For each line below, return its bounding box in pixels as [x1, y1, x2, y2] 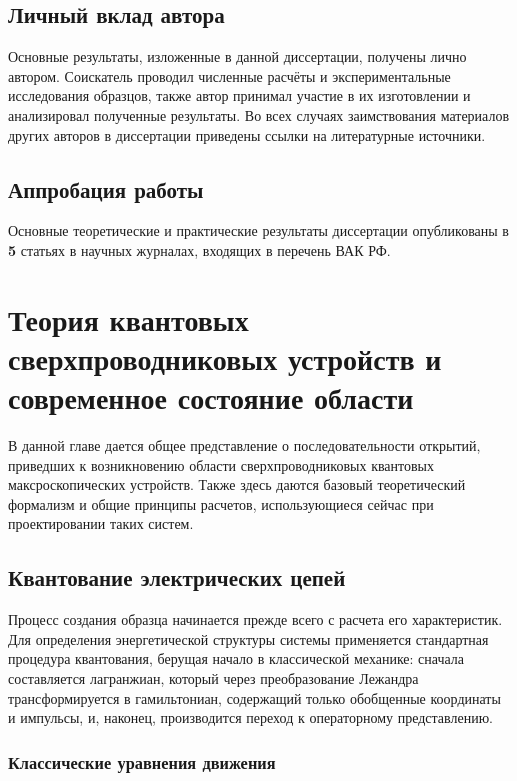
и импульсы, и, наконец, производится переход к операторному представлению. [8, 707, 493, 728]
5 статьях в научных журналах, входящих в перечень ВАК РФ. [8, 239, 391, 260]
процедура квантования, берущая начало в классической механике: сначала [8, 648, 465, 669]
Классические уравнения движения [8, 749, 276, 774]
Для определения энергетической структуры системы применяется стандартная [8, 628, 489, 649]
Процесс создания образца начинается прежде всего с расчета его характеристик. [8, 609, 503, 630]
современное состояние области [8, 377, 414, 418]
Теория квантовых [8, 298, 249, 339]
